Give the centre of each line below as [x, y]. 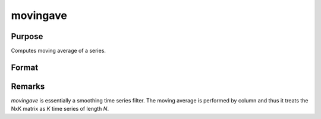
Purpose [27, 36]
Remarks [28, 86]
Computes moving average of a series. [59, 51]
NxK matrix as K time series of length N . [60, 109]
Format [25, 67]
